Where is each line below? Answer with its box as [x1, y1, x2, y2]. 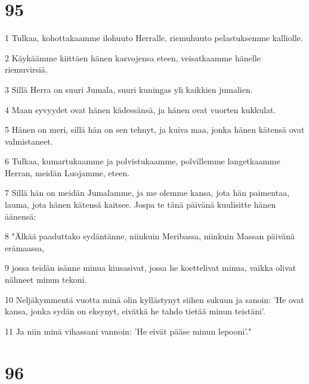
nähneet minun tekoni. [5, 273, 87, 286]
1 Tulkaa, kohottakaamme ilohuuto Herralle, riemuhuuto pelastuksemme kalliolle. [5, 32, 303, 44]
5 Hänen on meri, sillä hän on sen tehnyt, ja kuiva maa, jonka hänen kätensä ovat [5, 123, 305, 136]
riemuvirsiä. [5, 63, 48, 76]
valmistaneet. [5, 135, 53, 147]
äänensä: [5, 210, 36, 222]
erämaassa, [5, 241, 45, 254]
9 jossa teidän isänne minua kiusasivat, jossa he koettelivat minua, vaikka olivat [5, 261, 296, 274]
